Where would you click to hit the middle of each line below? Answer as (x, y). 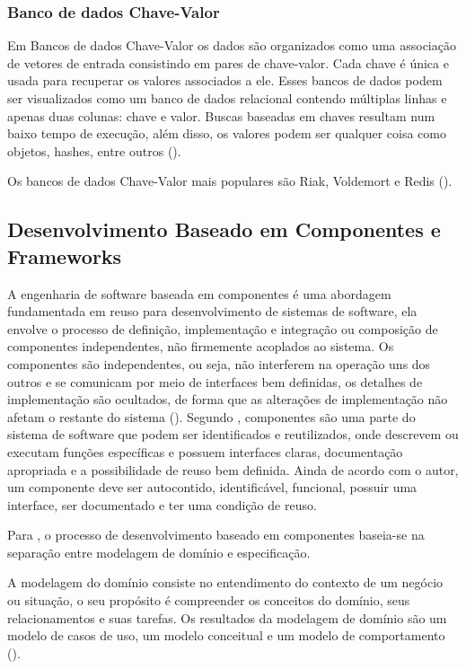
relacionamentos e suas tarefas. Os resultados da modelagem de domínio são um (227, 617)
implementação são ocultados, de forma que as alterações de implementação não (228, 399)
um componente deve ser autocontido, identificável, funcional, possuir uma (212, 487)
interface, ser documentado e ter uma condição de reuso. (162, 504)
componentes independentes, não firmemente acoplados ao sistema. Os (201, 346)
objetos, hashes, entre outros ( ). (94, 150)
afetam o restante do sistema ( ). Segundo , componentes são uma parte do (211, 416)
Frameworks (65, 255)
